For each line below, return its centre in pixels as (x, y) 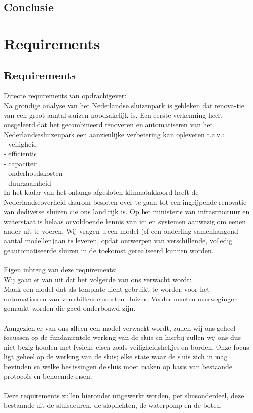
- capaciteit (21, 163)
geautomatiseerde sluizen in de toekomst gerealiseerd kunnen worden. (109, 250)
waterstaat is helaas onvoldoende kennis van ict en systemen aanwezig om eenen (125, 221)
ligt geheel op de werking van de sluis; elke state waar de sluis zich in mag (116, 357)
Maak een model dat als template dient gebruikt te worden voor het (107, 289)
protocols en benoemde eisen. (48, 376)
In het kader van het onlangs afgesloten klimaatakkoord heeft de (101, 192)
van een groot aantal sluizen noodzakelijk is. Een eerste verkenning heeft (113, 115)
